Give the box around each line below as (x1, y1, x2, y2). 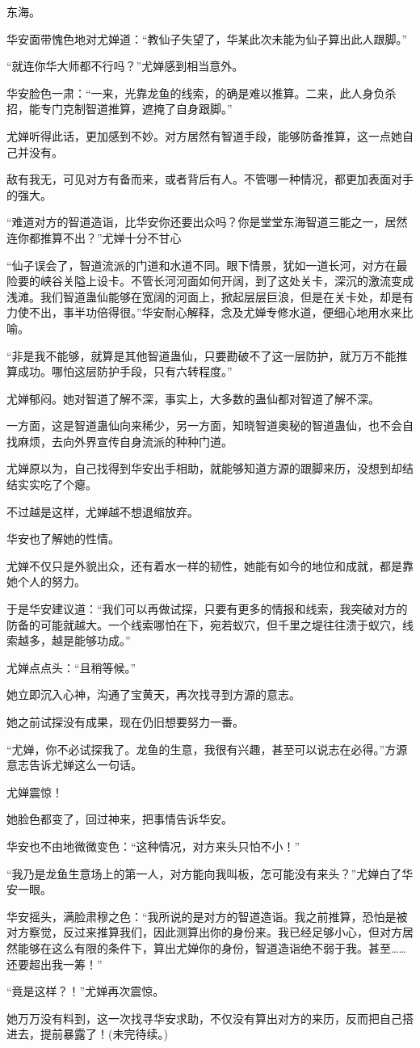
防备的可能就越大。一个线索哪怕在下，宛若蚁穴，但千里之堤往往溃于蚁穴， (6, 616, 402, 633)
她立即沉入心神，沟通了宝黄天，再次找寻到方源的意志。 (6, 686, 300, 703)
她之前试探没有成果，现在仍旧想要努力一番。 (6, 713, 244, 730)
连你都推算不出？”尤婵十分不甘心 (6, 229, 182, 246)
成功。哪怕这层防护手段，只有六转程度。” (17, 363, 233, 380)
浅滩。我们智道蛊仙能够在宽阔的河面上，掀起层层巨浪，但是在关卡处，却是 (6, 288, 402, 305)
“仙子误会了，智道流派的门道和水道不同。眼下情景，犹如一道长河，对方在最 (6, 256, 408, 273)
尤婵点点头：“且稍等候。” (6, 659, 136, 676)
